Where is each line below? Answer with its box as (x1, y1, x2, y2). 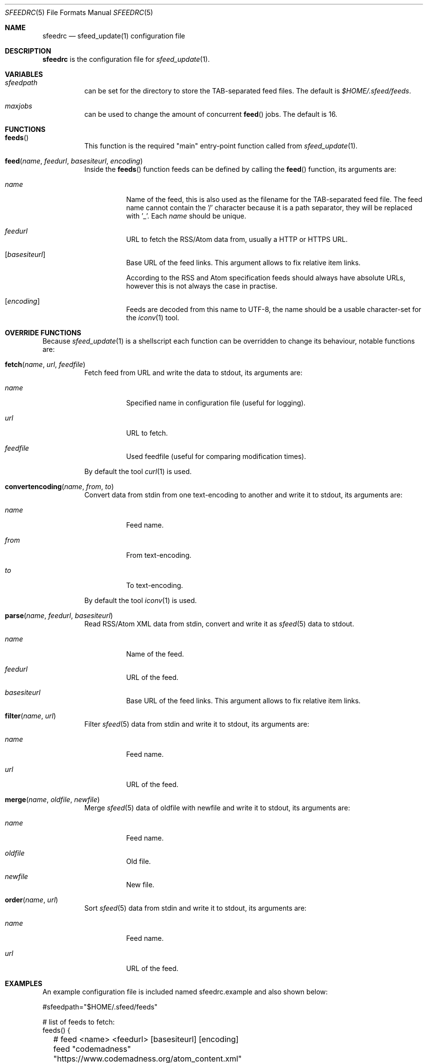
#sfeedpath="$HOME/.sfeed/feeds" (42, 1003, 158, 1011)
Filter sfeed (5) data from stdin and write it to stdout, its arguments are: (84, 720, 309, 728)
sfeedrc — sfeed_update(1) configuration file (42, 32, 185, 40)
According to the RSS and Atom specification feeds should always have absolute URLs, (126, 274, 406, 282)
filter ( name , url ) (5, 712, 56, 720)
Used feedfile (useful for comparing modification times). (126, 452, 306, 460)
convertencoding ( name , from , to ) (5, 482, 114, 491)
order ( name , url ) (5, 896, 58, 904)
